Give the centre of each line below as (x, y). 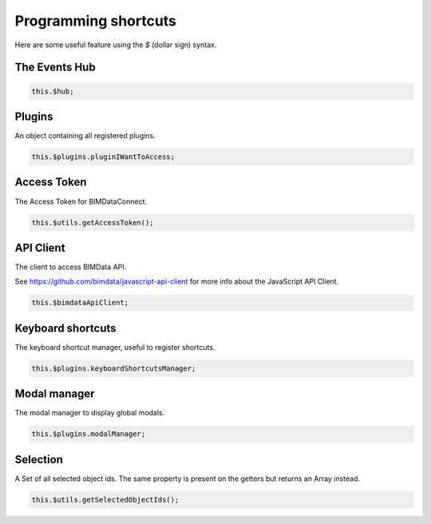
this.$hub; (53, 91)
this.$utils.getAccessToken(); (93, 222)
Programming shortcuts (96, 21)
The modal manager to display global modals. (90, 413)
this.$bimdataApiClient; (80, 303)
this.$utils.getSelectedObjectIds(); (105, 500)
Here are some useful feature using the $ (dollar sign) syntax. (116, 45)
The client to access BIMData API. (71, 267)
